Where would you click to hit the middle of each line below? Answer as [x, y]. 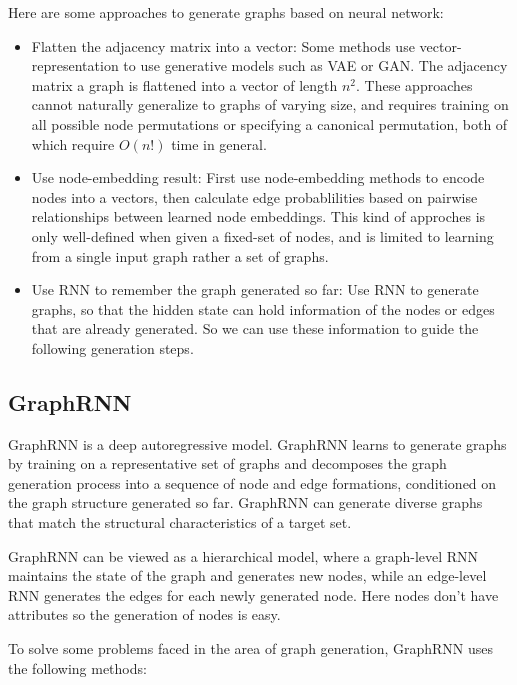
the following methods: [77, 667]
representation [75, 65]
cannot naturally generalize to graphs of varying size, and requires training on [270, 104]
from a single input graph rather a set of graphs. [180, 255]
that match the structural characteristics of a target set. [180, 522]
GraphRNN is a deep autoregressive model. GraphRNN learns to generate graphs [257, 443]
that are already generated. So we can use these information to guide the [255, 328]
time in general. [219, 143]
